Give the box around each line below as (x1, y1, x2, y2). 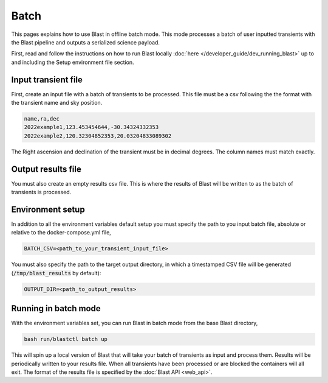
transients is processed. (11, 189, 72, 196)
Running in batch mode (11, 303, 101, 314)
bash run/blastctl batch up (24, 336, 108, 343)
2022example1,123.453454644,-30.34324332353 (24, 124, 159, 131)
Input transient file (11, 74, 83, 85)
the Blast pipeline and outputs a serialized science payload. (11, 38, 160, 46)
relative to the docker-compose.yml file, (11, 229, 112, 236)
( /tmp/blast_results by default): (11, 269, 101, 276)
